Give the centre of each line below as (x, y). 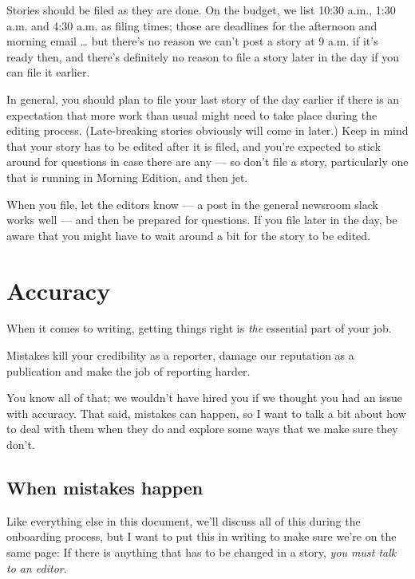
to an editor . (37, 567)
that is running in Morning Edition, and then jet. (127, 177)
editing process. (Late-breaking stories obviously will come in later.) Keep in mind (207, 130)
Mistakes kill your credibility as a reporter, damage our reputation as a (180, 355)
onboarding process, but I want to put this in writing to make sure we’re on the (202, 536)
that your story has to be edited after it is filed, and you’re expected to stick (194, 146)
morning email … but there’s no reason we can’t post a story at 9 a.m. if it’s (192, 41)
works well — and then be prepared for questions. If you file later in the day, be (202, 220)
